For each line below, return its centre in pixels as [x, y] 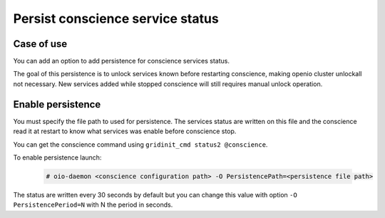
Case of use [40, 44]
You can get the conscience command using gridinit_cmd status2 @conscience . [140, 144]
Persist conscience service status [116, 19]
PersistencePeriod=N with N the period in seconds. [93, 205]
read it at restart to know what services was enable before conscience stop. [125, 131]
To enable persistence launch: [57, 157]
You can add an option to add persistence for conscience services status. [121, 61]
